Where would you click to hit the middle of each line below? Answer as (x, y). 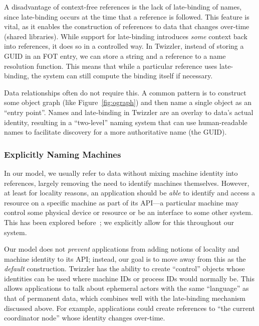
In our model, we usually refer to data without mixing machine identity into (121, 173)
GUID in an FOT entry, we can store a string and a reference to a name (115, 56)
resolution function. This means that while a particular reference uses (111, 66)
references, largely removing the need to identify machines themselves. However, (127, 183)
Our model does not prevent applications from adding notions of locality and (122, 249)
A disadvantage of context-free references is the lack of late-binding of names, (123, 7)
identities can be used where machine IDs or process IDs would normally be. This (129, 278)
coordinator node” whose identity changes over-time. (85, 318)
